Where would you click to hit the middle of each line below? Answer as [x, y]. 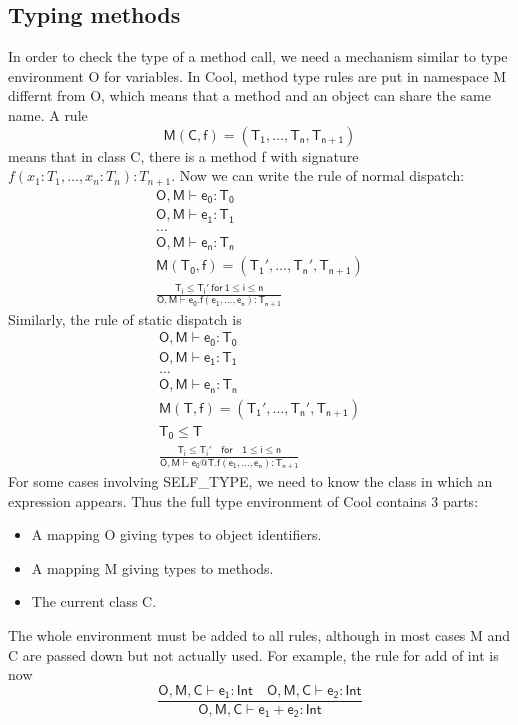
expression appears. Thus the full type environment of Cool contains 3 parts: [243, 500]
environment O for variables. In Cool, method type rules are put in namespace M [257, 75]
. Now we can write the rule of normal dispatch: [318, 175]
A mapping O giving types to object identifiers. [176, 534]
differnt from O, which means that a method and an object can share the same [249, 95]
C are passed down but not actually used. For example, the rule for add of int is [253, 654]
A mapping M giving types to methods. [152, 567]
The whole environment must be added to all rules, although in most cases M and [259, 634]
